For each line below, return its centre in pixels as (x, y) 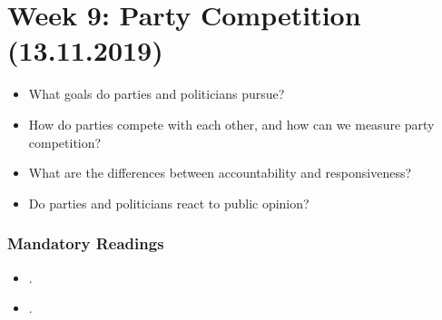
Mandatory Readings (86, 243)
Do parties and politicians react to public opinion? (169, 203)
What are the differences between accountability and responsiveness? (220, 173)
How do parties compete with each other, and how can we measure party (231, 124)
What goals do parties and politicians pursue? (157, 94)
